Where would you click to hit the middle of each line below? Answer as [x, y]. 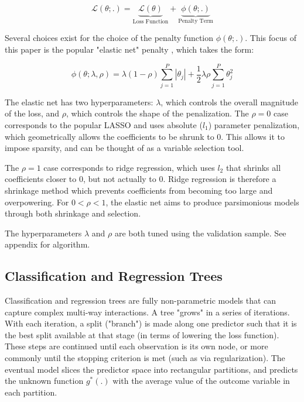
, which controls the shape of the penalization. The [158, 113]
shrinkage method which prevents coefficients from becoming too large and [139, 190]
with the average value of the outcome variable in [201, 381]
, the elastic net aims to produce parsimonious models [202, 202]
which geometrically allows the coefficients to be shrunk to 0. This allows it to [145, 136]
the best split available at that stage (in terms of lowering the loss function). [142, 334]
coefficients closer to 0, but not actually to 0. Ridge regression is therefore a [141, 179]
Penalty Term [196, 21]
